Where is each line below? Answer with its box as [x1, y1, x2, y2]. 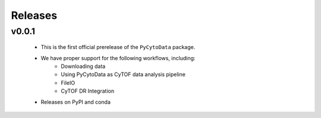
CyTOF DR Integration [61, 87, 115, 94]
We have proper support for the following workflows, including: [40, 54, 196, 61]
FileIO [61, 79, 75, 86]
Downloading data [61, 63, 106, 70]
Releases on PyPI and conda [40, 98, 111, 106]
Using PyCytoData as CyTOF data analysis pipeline [61, 71, 185, 78]
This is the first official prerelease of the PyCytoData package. [40, 44, 196, 51]
